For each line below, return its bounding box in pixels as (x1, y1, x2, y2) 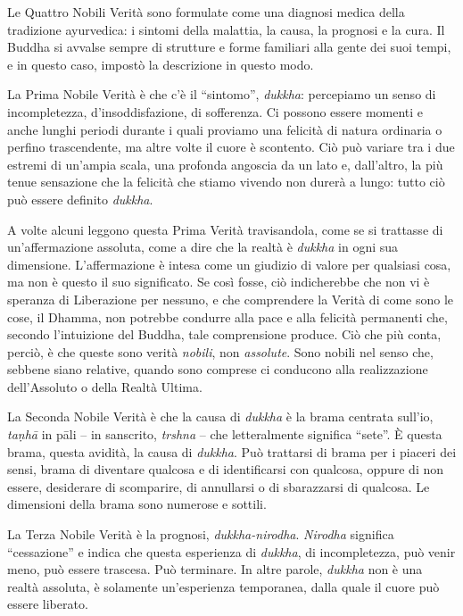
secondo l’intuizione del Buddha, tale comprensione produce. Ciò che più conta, (7, 325, 442, 344)
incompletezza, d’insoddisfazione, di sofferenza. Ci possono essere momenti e (7, 102, 424, 121)
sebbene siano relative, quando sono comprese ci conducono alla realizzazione (7, 360, 428, 379)
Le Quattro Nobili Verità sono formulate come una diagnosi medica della (7, 3, 405, 21)
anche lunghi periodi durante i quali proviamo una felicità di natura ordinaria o (7, 120, 442, 138)
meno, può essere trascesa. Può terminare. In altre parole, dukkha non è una (7, 560, 423, 579)
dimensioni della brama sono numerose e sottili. (7, 495, 267, 513)
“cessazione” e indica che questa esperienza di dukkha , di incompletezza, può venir (7, 542, 456, 561)
